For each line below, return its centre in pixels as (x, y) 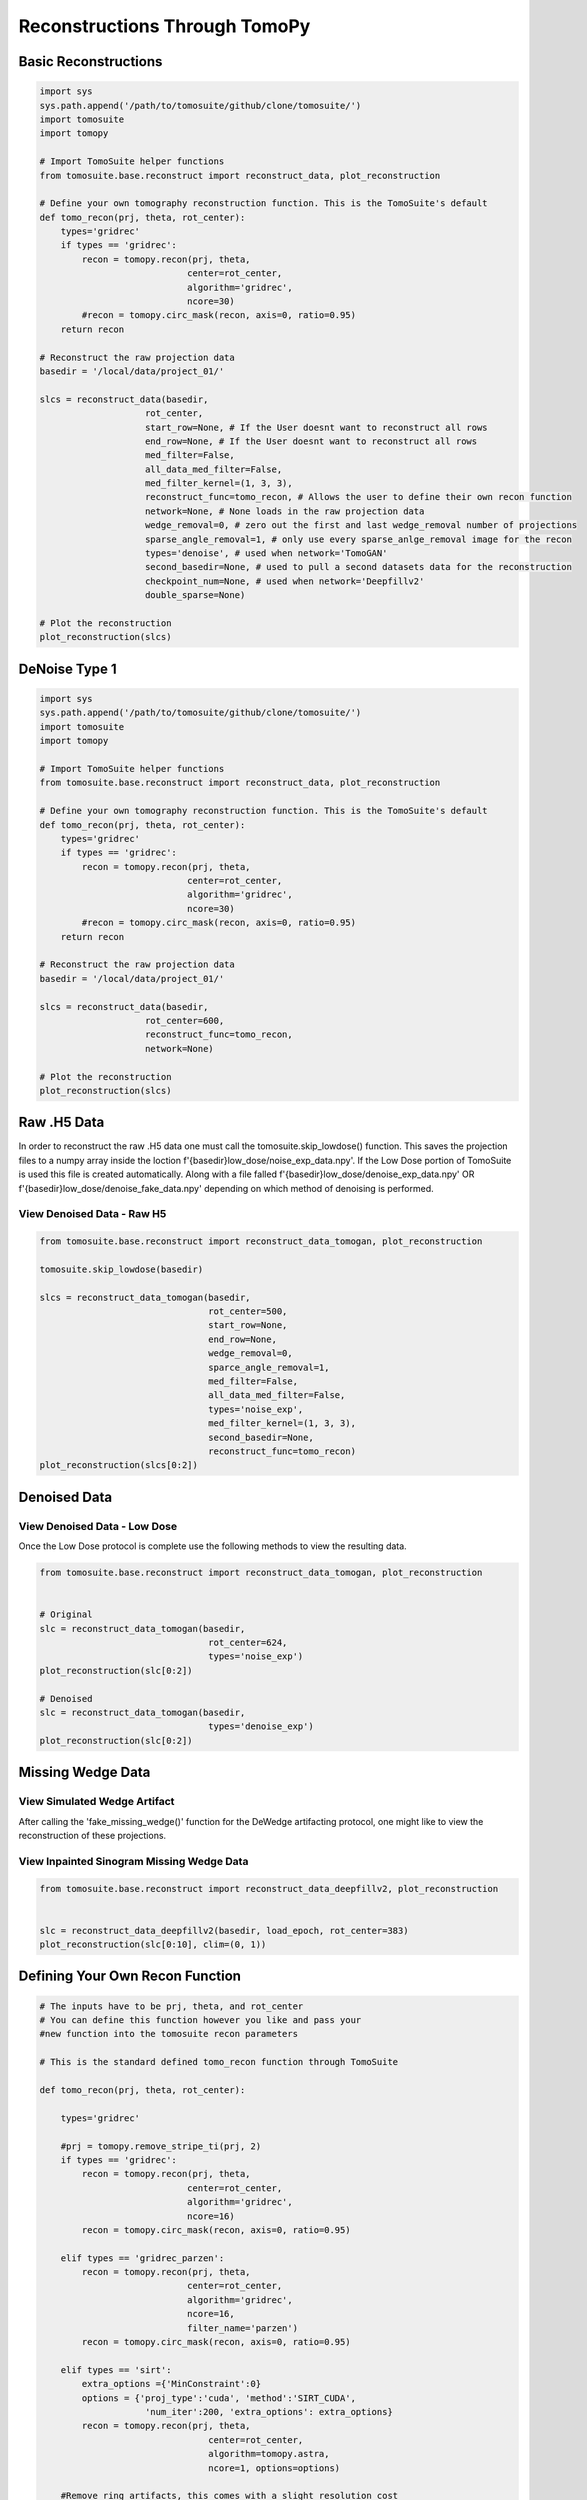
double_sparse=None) (195, 595)
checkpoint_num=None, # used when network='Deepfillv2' (285, 581)
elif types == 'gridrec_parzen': (142, 2258)
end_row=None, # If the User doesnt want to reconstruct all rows (311, 441)
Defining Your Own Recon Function (130, 1976)
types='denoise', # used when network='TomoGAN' (266, 553)
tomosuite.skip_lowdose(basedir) (121, 1269)
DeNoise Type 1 (67, 668)
